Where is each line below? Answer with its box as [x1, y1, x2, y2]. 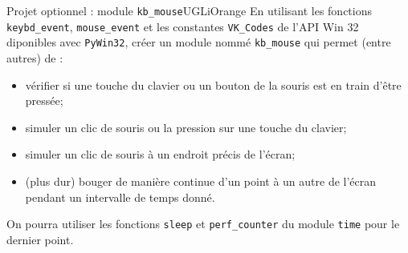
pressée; [25, 92, 63, 109]
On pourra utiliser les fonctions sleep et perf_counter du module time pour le [6, 215, 400, 232]
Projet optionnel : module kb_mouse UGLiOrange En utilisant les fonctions [6, 2, 373, 18]
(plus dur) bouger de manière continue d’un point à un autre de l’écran [25, 172, 377, 189]
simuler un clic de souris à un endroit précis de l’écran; [25, 146, 296, 163]
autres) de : [6, 49, 63, 66]
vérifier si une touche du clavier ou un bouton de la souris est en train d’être [25, 76, 402, 93]
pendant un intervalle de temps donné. [25, 188, 215, 205]
